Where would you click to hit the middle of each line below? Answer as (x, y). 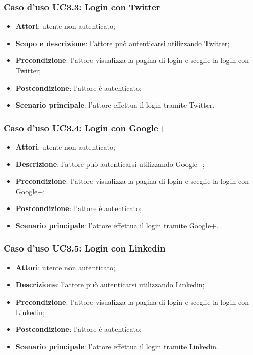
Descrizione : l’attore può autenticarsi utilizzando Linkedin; (110, 285)
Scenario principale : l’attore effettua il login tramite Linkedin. (117, 346)
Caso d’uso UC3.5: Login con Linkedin (85, 248)
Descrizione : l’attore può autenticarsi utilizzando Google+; (110, 164)
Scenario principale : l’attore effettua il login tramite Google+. (117, 225)
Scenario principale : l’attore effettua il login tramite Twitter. (115, 105)
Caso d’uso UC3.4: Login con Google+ (85, 127)
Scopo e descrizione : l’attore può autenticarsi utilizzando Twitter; (123, 43)
